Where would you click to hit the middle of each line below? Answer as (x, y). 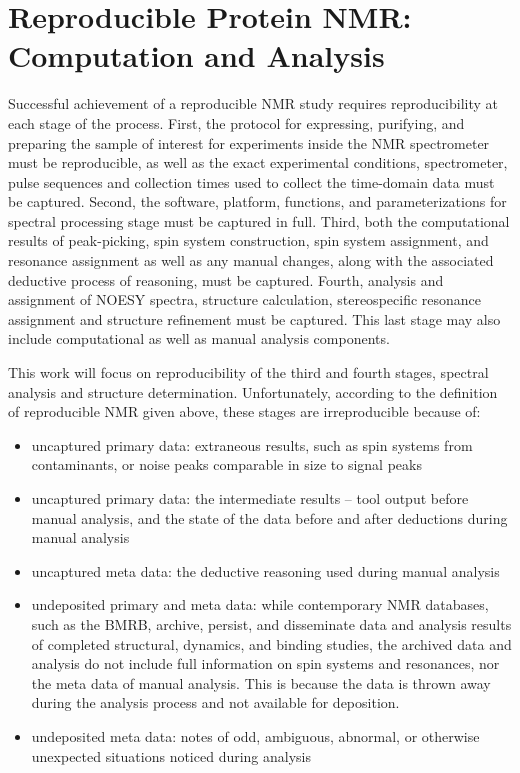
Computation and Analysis (196, 55)
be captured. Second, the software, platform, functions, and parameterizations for (257, 201)
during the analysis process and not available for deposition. (215, 702)
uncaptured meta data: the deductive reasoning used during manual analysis (265, 570)
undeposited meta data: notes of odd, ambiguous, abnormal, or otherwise (255, 735)
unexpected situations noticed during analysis (171, 755)
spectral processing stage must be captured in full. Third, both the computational (259, 220)
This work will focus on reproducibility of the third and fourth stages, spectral (248, 372)
